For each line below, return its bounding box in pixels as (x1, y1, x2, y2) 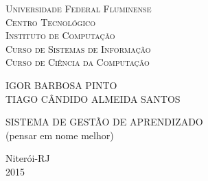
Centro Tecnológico (5, 14, 96, 29)
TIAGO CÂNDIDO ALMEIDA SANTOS (5, 91, 181, 106)
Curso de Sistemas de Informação (5, 41, 151, 56)
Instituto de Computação (5, 28, 115, 43)
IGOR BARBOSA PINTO (5, 77, 117, 92)
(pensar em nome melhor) (5, 128, 114, 142)
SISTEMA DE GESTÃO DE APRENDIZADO (5, 114, 203, 129)
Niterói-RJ (5, 151, 50, 165)
